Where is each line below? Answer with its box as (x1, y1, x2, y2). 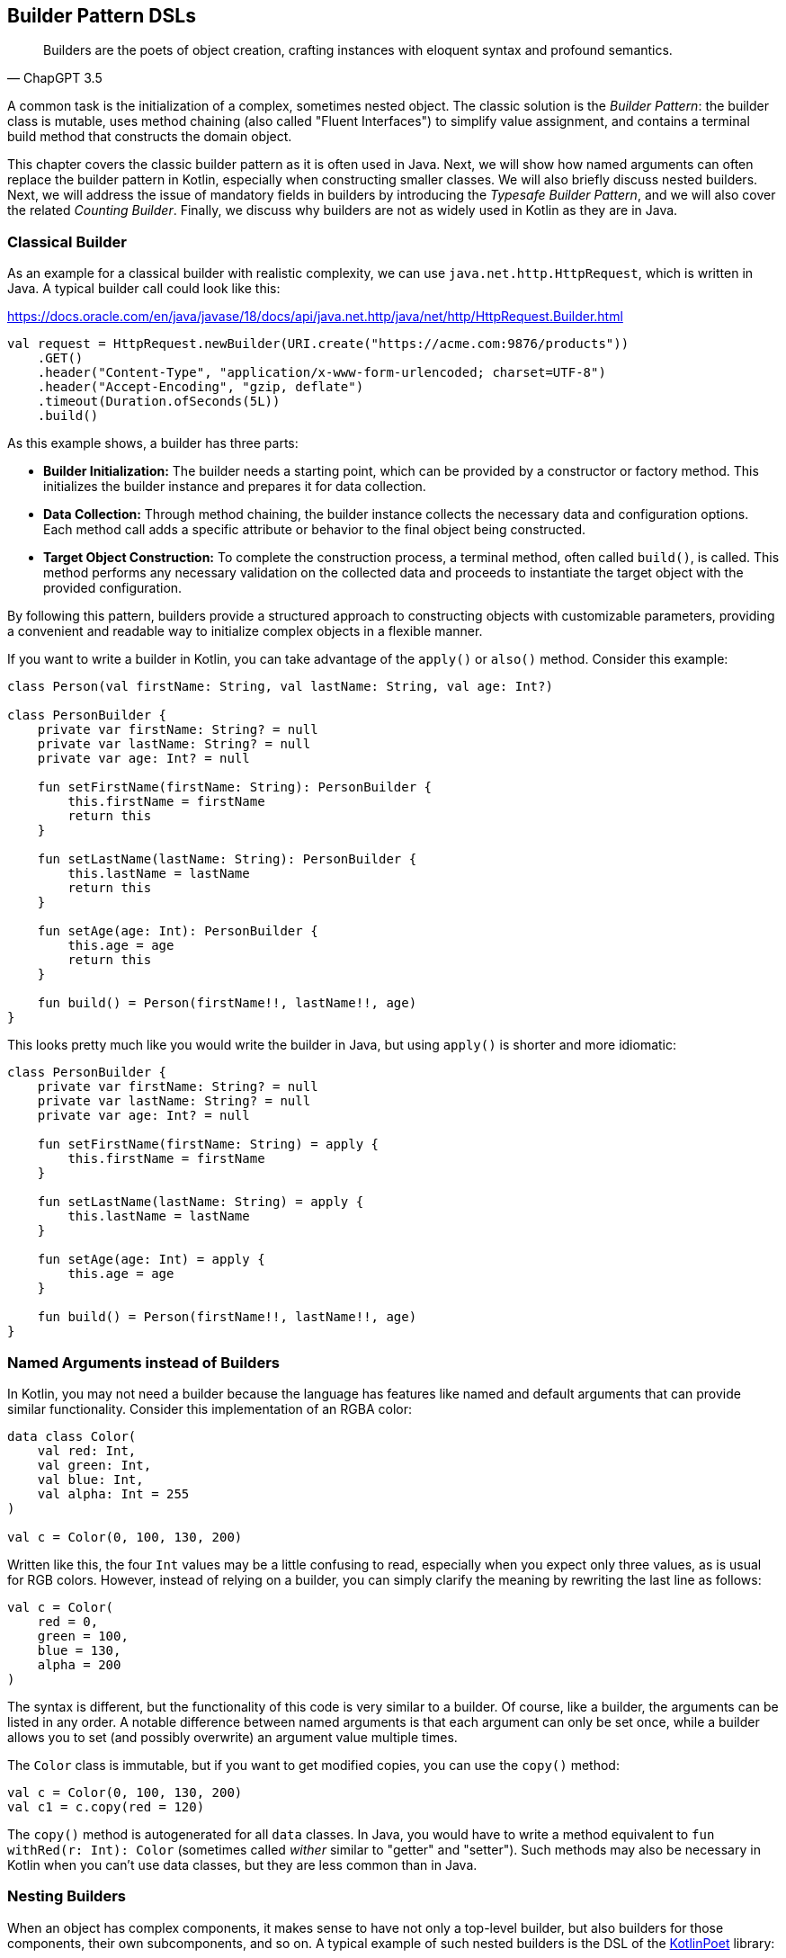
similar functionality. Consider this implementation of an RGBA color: (7, 1400, 413, 1417)
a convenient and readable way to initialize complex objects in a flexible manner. (7, 623, 483, 639)
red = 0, (37, 1614, 99, 1629)
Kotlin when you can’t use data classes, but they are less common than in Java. (7, 1856, 478, 1873)
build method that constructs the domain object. (7, 129, 292, 145)
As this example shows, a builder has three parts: (7, 435, 299, 452)
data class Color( (7, 1428, 137, 1444)
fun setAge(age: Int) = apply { (37, 1252, 265, 1267)
